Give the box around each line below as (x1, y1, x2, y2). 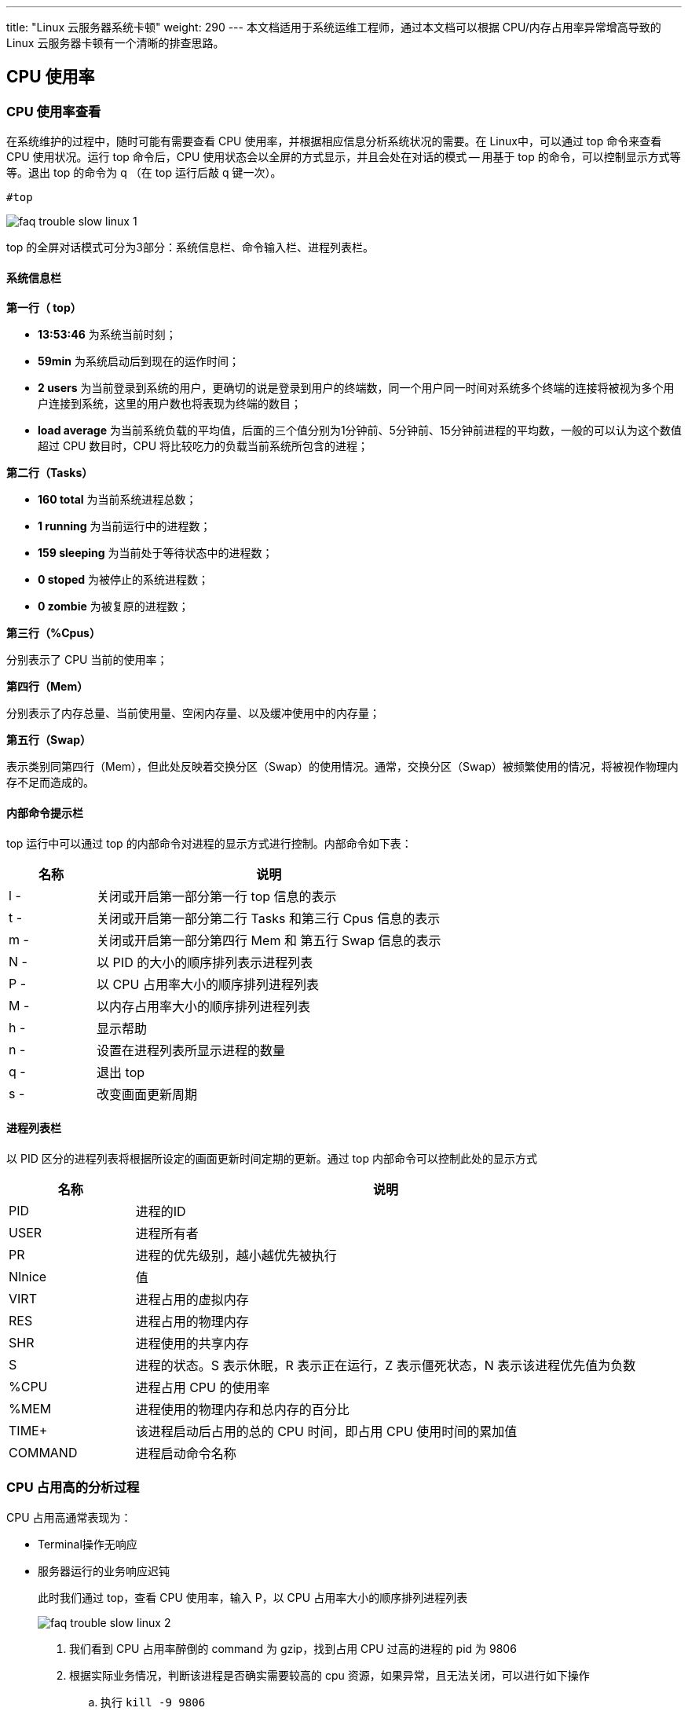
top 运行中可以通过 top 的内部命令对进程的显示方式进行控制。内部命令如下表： (6, 836, 412, 850)
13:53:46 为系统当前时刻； (38, 328, 177, 342)
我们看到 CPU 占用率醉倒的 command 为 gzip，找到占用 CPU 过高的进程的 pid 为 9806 (69, 1641, 517, 1655)
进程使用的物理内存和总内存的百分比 (135, 1401, 349, 1417)
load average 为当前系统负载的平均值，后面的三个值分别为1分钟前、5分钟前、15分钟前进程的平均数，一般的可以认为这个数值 (38, 423, 682, 438)
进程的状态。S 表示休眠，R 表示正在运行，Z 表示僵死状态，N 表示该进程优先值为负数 (135, 1357, 636, 1373)
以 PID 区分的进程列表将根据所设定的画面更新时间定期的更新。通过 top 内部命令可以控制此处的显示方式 (6, 1151, 537, 1165)
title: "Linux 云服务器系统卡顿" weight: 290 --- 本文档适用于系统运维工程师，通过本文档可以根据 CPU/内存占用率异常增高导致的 (6, 20, 661, 34)
